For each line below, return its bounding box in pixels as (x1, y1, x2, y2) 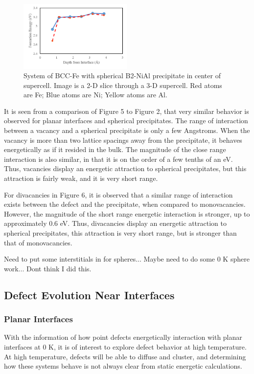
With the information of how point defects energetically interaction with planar (4, 332, 242, 342)
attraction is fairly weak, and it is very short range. (4, 173, 158, 183)
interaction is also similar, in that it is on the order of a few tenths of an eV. (4, 154, 233, 164)
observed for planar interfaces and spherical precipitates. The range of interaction (4, 115, 248, 126)
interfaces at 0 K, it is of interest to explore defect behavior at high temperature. (4, 341, 247, 352)
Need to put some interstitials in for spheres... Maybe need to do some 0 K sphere (4, 254, 250, 264)
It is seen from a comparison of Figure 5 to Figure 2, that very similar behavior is (4, 106, 249, 116)
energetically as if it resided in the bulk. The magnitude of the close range (4, 144, 226, 154)
